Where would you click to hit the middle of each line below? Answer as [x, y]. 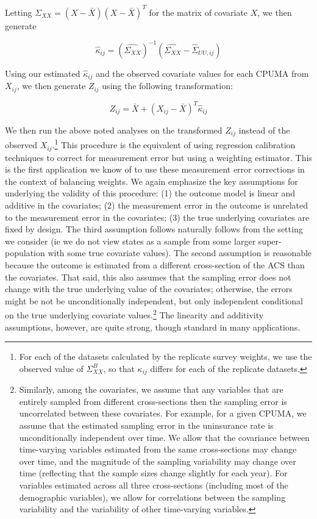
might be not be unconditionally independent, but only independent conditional [154, 300]
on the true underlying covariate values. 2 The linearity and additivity [134, 314]
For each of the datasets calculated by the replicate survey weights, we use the [166, 356]
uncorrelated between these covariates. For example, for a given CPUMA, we [163, 413]
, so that [119, 368]
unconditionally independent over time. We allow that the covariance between [164, 437]
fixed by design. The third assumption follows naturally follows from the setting [154, 229]
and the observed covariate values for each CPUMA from [202, 73]
